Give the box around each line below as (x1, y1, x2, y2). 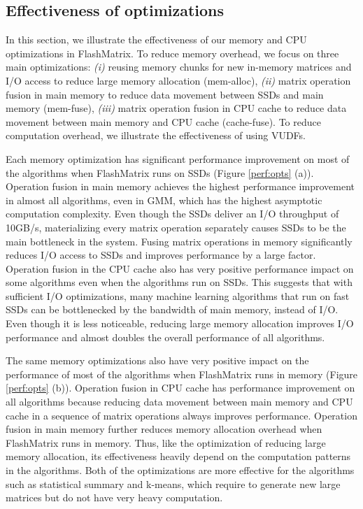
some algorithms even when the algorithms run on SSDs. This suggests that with (6, 275, 353, 289)
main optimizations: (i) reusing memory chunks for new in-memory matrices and (6, 59, 352, 74)
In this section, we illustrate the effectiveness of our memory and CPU (6, 32, 307, 47)
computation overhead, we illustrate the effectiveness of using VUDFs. (6, 128, 306, 143)
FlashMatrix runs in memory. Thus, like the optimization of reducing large (6, 435, 326, 450)
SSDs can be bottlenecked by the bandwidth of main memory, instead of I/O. (6, 302, 339, 317)
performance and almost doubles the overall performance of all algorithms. (6, 329, 325, 344)
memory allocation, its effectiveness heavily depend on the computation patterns (6, 449, 351, 464)
